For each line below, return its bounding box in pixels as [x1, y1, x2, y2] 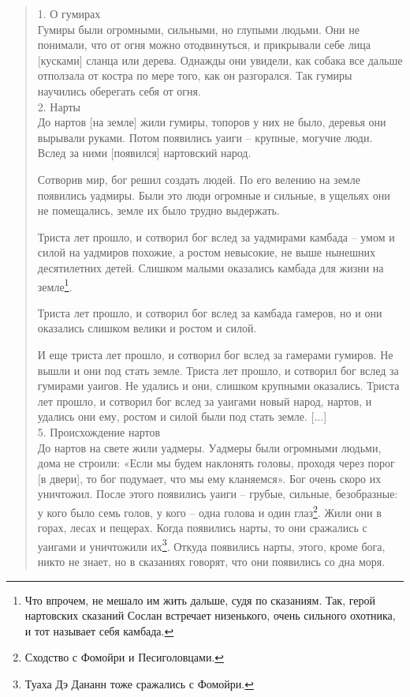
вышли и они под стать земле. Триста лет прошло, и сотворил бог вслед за [37, 362, 399, 378]
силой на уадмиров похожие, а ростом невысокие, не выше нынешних [37, 244, 376, 260]
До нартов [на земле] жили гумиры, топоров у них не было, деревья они [37, 114, 386, 130]
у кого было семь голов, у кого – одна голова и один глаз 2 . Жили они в [37, 501, 382, 520]
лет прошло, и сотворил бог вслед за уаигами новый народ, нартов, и [37, 392, 372, 409]
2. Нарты [37, 98, 81, 114]
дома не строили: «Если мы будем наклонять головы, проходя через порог [37, 455, 395, 471]
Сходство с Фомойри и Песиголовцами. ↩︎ [24, 649, 225, 665]
